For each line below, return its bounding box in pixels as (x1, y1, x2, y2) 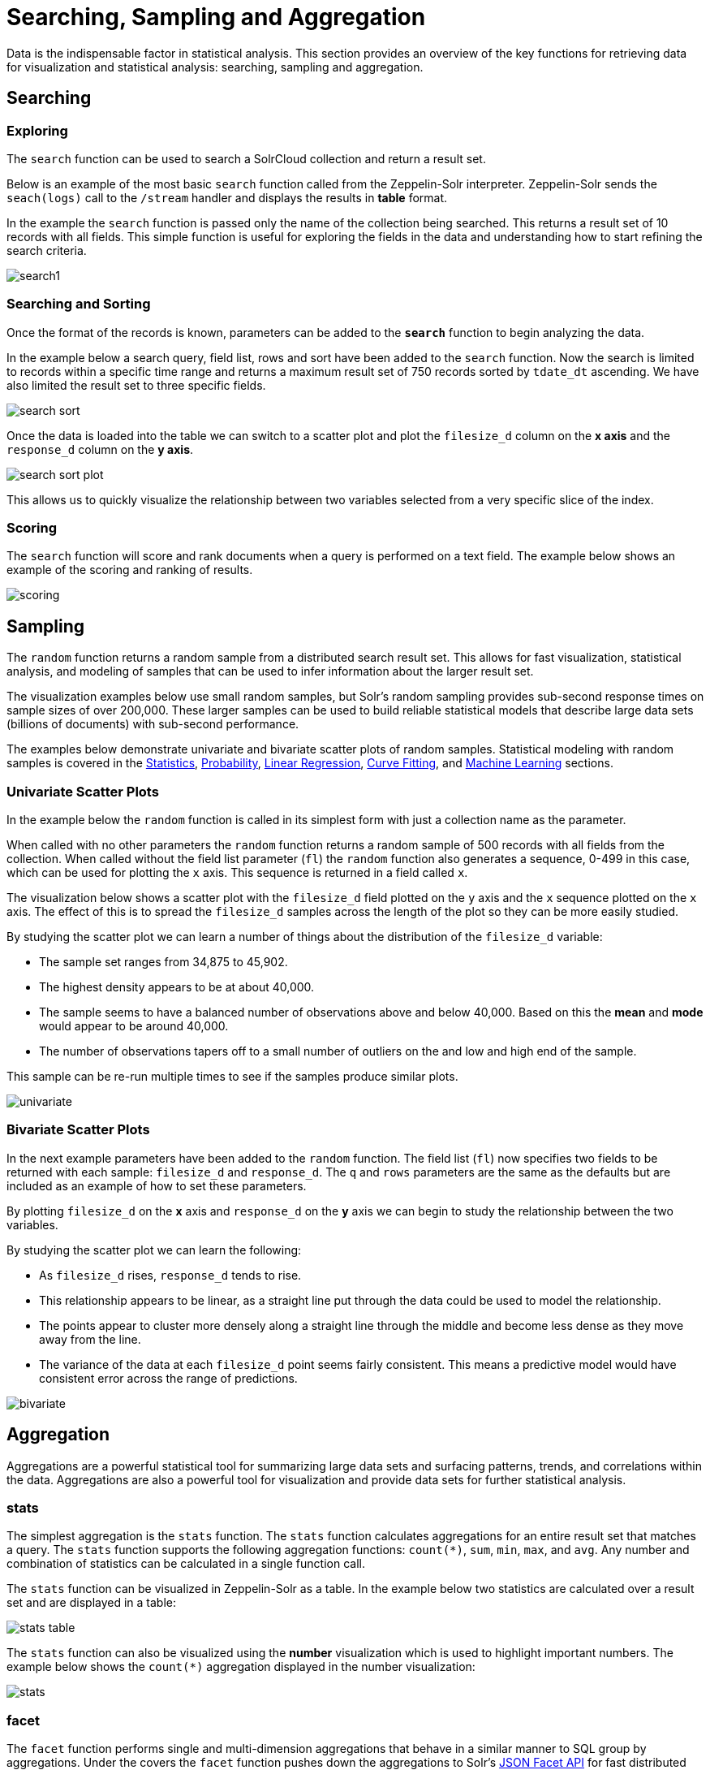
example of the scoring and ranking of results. (6, 563, 253, 577)
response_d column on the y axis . (6, 442, 194, 456)
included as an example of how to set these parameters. (6, 1178, 307, 1193)
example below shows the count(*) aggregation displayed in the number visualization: (6, 1660, 475, 1674)
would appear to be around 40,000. (39, 1019, 229, 1034)
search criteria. (6, 243, 87, 257)
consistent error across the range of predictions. (39, 1371, 298, 1385)
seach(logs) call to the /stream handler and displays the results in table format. (6, 190, 448, 205)
